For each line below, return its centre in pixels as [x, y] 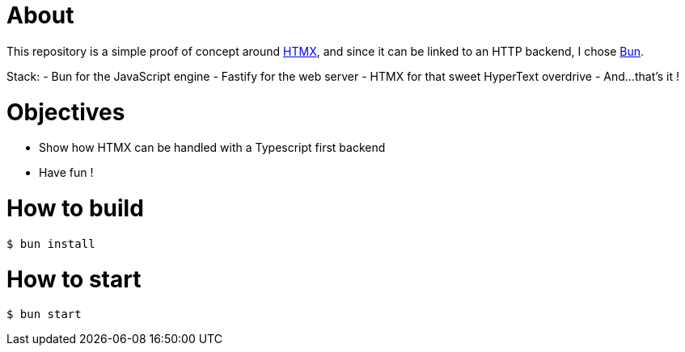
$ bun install [51, 243]
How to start [74, 279]
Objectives [66, 112]
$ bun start [44, 314]
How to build [75, 208]
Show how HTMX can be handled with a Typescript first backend [212, 148]
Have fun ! [66, 173]
